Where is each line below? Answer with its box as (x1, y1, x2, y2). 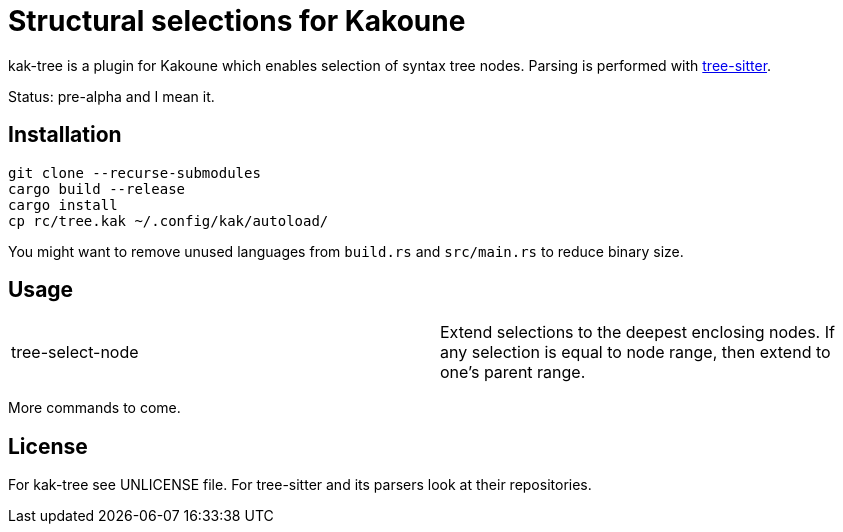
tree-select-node (11, 342, 139, 363)
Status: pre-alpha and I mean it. (8, 87, 215, 105)
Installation (8, 122, 122, 148)
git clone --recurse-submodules (8, 164, 261, 181)
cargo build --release (8, 180, 186, 197)
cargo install (8, 196, 118, 213)
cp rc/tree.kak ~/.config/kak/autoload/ (8, 212, 329, 229)
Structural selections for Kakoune (8, 4, 466, 38)
